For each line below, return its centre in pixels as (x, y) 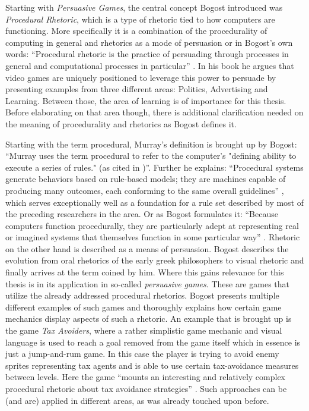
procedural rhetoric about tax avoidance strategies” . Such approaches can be (146, 388)
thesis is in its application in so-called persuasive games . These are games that (147, 283)
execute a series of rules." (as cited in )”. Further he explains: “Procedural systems (154, 167)
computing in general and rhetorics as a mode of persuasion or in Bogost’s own (149, 42)
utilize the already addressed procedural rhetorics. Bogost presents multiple (142, 295)
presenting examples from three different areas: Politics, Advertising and (137, 89)
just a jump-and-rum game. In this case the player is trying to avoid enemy (142, 354)
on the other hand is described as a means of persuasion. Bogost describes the (147, 248)
